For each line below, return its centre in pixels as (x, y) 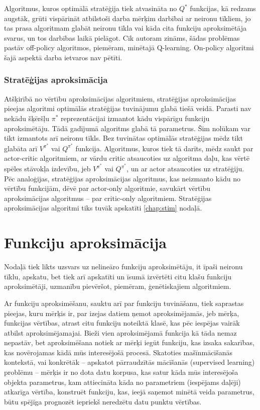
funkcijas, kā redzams (223, 8)
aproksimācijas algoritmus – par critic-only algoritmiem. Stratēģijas (108, 198)
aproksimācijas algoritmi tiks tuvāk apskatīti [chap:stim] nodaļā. (103, 208)
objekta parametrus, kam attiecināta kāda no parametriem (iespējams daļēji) (122, 382)
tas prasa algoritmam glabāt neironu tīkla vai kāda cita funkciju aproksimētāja (125, 28)
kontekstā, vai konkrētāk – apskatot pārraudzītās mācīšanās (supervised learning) (129, 362)
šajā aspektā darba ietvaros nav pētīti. (63, 57)
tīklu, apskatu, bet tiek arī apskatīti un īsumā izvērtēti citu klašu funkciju (118, 276)
